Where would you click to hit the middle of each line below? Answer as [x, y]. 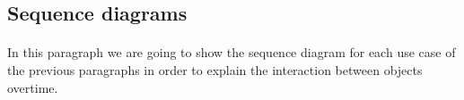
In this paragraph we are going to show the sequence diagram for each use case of [232, 52]
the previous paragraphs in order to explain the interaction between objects [215, 69]
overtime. [33, 87]
